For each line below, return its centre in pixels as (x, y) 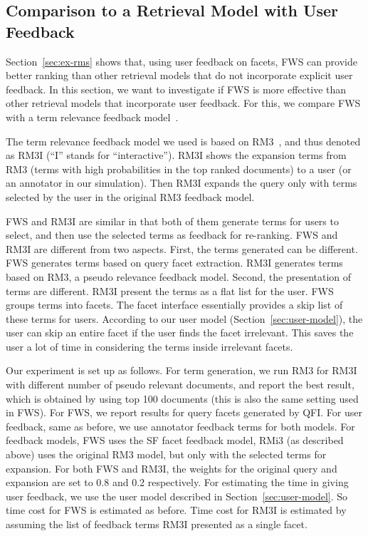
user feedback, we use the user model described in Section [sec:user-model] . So (177, 496)
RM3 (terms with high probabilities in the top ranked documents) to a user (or (179, 169)
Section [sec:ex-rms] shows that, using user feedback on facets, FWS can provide (182, 61)
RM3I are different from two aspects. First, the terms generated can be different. (182, 248)
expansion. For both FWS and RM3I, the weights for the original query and (172, 468)
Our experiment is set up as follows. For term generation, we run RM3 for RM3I (182, 370)
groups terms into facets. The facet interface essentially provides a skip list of (174, 305)
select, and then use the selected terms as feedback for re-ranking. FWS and (172, 235)
